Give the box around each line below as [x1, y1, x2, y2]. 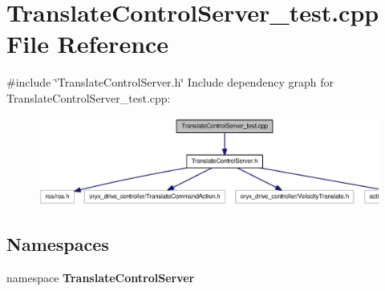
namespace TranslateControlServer [6, 269, 195, 285]
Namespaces [6, 231, 109, 256]
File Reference [6, 27, 169, 60]
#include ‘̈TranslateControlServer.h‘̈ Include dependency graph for [6, 74, 334, 91]
